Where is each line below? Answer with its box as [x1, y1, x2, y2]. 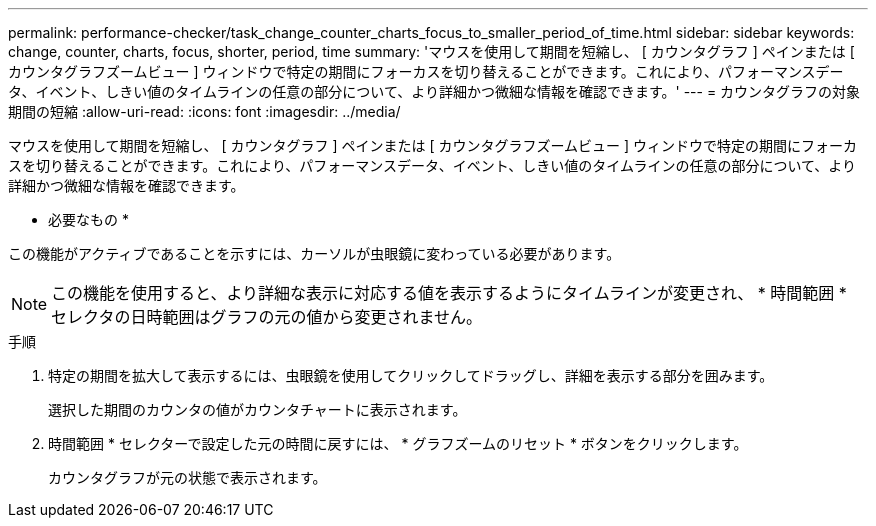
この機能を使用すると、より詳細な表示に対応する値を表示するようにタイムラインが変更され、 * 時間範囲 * [51, 283, 847, 303]
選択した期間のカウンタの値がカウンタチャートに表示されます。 [48, 401, 467, 418]
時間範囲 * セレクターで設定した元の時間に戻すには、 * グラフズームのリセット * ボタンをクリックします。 [48, 435, 748, 452]
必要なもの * [48, 211, 129, 228]
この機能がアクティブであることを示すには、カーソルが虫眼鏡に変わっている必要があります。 [8, 245, 621, 262]
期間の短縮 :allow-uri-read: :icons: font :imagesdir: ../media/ [8, 103, 401, 120]
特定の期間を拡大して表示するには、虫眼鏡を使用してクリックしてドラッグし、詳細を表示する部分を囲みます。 [48, 367, 774, 384]
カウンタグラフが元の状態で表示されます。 [48, 469, 327, 486]
